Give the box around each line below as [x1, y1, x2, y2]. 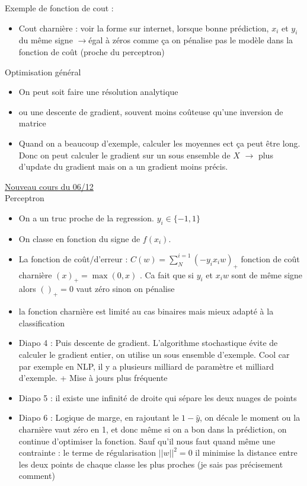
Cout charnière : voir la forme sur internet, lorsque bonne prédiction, [18, 21, 269, 34]
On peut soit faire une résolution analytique [18, 85, 178, 98]
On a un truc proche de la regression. [18, 211, 154, 224]
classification [18, 316, 65, 329]
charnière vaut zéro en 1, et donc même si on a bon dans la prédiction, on [18, 423, 287, 435]
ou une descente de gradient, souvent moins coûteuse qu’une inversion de [18, 105, 283, 117]
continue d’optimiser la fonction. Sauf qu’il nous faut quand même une [18, 434, 276, 447]
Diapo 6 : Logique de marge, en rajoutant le [18, 411, 179, 424]
